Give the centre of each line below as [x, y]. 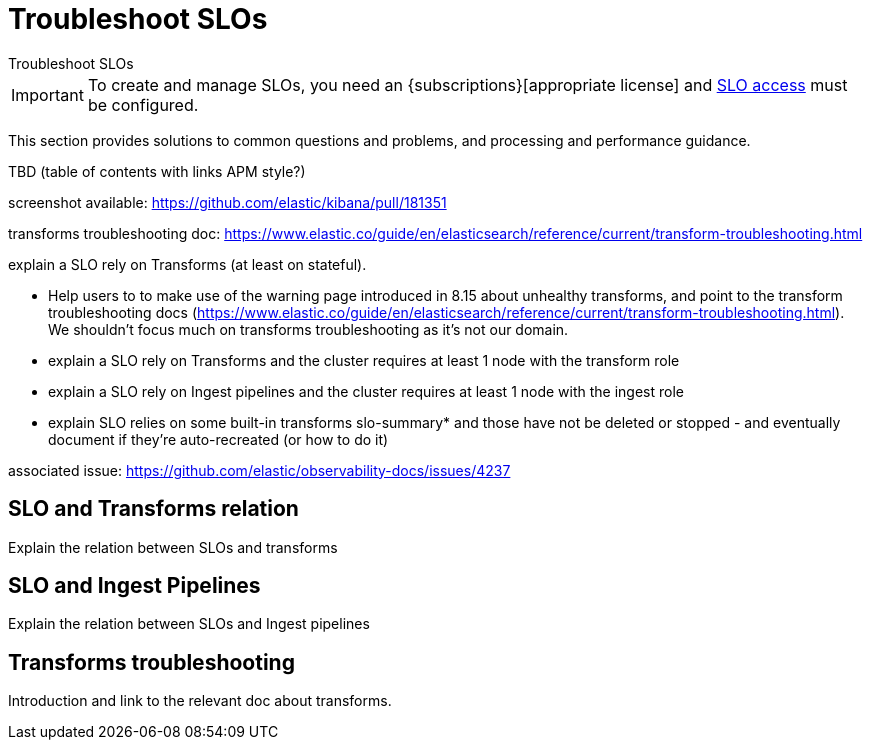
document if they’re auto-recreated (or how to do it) [218, 439]
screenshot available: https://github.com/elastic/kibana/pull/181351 [227, 202]
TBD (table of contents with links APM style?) [157, 171]
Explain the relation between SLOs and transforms [173, 547]
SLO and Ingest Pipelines [134, 586]
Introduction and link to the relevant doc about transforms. [200, 701]
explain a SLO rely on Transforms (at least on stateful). [187, 264]
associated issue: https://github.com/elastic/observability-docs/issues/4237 [259, 470]
